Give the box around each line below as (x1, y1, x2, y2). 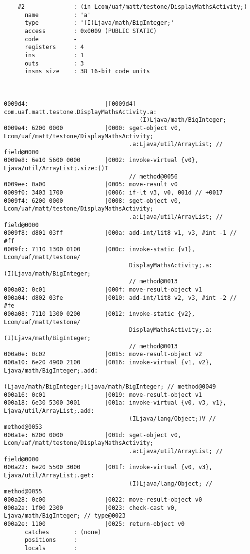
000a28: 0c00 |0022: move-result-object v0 (4, 496, 202, 504)
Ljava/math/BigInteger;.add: (4, 367, 98, 374)
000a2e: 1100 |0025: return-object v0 (4, 521, 185, 527)
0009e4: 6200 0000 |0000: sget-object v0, (4, 124, 182, 131)
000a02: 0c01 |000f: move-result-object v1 (4, 286, 202, 293)
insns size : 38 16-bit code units (24, 68, 150, 75)
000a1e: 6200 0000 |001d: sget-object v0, (4, 431, 182, 439)
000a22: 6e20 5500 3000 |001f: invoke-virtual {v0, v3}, (4, 464, 213, 471)
